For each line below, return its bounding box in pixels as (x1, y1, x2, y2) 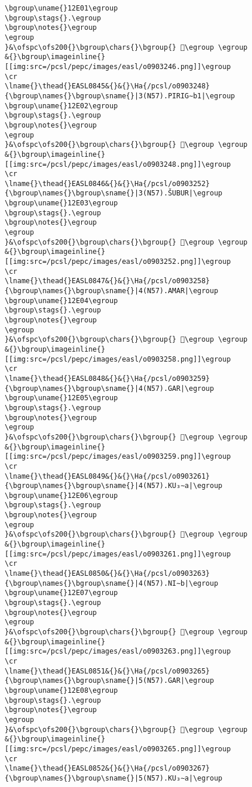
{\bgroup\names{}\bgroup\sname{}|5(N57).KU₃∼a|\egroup (5, 774, 223, 782)
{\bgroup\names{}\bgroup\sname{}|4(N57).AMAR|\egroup (5, 287, 219, 295)
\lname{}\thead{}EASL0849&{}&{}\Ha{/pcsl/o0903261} (5, 472, 210, 480)
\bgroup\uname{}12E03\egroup (5, 199, 118, 208)
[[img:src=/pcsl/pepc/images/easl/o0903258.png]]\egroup (5, 355, 231, 363)
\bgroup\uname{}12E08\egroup (5, 686, 118, 695)
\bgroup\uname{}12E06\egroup (5, 491, 118, 500)
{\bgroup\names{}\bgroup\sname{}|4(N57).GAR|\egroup (5, 384, 214, 393)
